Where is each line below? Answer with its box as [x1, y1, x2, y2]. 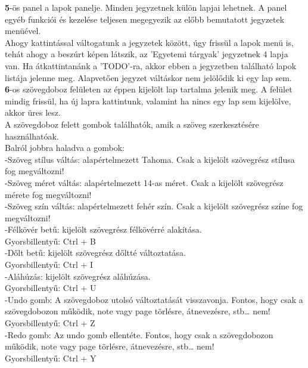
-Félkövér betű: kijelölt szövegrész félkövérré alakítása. [5, 223, 202, 236]
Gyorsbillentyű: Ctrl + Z [5, 317, 95, 329]
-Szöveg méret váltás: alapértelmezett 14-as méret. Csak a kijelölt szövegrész [5, 176, 284, 188]
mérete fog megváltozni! [5, 188, 92, 200]
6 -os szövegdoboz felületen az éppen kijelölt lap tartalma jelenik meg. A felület [5, 83, 293, 95]
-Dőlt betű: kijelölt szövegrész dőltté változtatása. [5, 246, 186, 259]
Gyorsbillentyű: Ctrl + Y [5, 351, 97, 364]
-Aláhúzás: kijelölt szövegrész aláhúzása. [5, 270, 151, 282]
